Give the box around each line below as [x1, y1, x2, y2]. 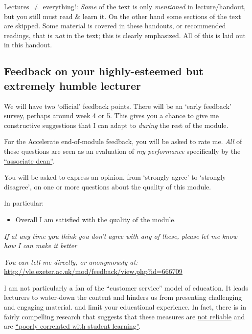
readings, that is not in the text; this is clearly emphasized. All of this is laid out [4, 30, 246, 40]
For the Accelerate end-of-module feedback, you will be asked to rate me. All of [4, 136, 242, 146]
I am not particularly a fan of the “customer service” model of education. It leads [4, 282, 248, 292]
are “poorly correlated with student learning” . [4, 321, 141, 331]
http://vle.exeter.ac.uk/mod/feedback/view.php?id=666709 [4, 266, 183, 276]
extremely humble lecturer [4, 78, 141, 93]
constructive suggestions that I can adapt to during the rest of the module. [4, 120, 229, 130]
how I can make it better [4, 240, 77, 250]
